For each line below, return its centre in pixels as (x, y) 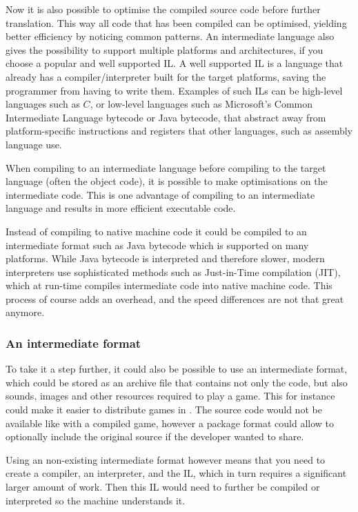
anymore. (25, 312)
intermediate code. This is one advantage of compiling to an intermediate (160, 194)
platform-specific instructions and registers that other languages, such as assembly (179, 131)
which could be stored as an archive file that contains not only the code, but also (177, 382)
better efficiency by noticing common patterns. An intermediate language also (170, 36)
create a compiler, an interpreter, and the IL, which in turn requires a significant (176, 473)
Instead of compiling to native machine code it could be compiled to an (156, 231)
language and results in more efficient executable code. (121, 208)
